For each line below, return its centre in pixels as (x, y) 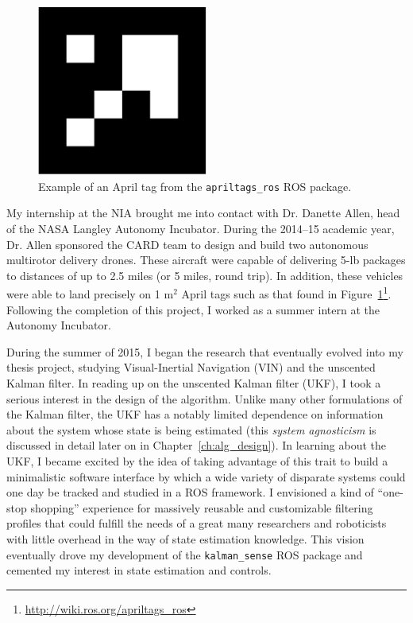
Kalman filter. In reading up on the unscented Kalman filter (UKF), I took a (194, 383)
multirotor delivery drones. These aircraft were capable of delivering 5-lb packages (206, 260)
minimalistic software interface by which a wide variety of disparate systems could (206, 476)
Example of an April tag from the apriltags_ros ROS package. (195, 186)
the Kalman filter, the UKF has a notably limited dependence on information (195, 414)
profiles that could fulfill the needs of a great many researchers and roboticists (197, 523)
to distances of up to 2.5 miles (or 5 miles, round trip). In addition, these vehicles (205, 275)
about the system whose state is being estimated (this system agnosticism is (191, 429)
